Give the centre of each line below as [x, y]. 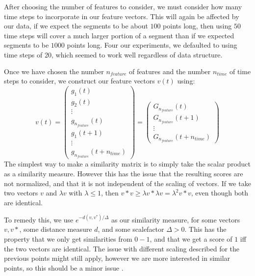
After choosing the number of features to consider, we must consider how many [123, 6]
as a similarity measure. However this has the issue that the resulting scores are [124, 173]
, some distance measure [56, 229]
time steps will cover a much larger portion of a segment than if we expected [119, 35]
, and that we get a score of [191, 238]
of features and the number [170, 71]
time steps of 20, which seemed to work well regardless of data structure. [113, 54]
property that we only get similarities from [68, 238]
